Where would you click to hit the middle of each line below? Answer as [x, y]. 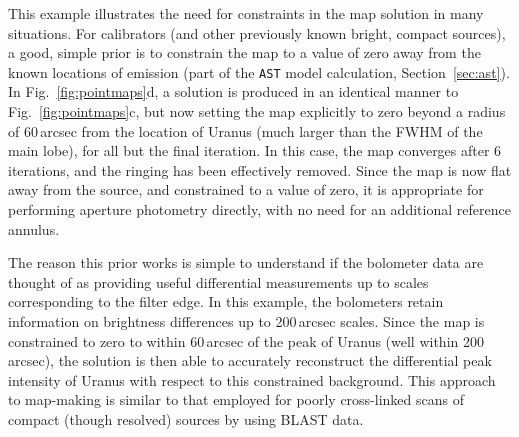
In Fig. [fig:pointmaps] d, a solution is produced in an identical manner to [233, 91]
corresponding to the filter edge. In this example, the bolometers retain [226, 301]
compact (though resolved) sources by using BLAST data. [186, 418]
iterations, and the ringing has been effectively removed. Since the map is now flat [260, 169]
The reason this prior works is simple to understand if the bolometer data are [246, 262]
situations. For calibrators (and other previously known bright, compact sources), [257, 32]
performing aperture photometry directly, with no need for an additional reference [259, 209]
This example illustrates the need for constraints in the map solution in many [246, 13]
